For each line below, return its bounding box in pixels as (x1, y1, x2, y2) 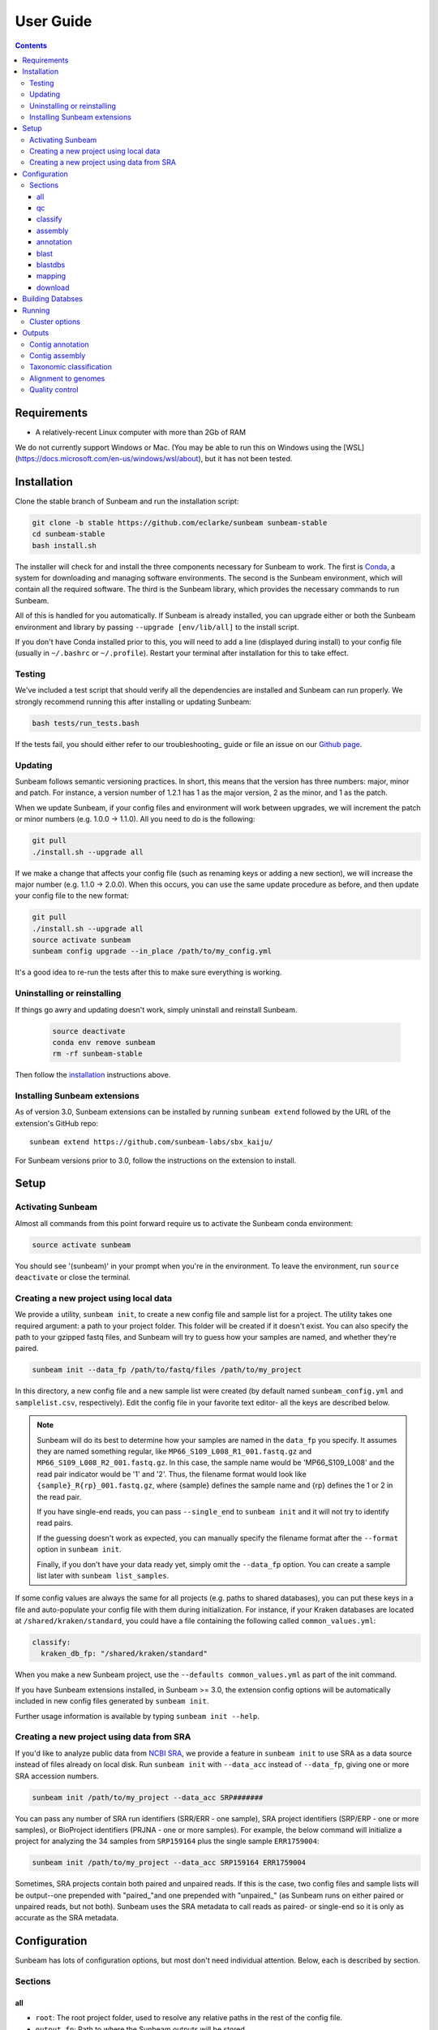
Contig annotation (29, 339, 89, 349)
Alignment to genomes (29, 374, 105, 383)
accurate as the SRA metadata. (15, 1913, 119, 1923)
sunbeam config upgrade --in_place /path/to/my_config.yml (32, 947, 272, 956)
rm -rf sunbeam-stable (52, 1049, 143, 1059)
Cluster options (29, 317, 81, 326)
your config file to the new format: (15, 891, 129, 901)
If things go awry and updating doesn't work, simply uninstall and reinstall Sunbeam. (15, 1004, 298, 1014)
